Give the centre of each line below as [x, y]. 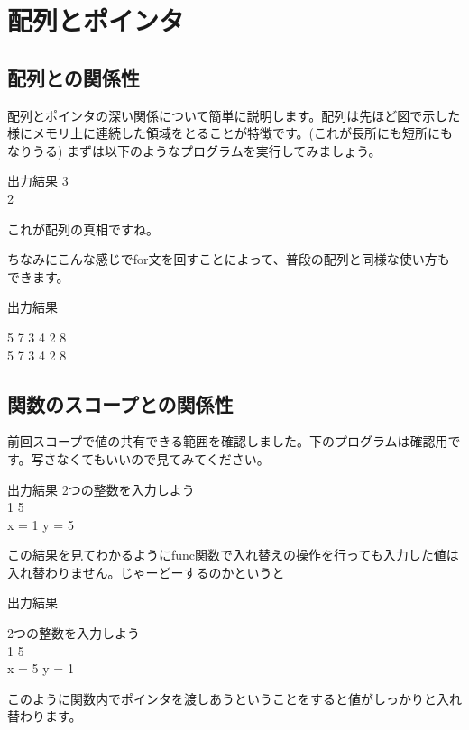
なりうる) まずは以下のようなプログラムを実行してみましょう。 [194, 150]
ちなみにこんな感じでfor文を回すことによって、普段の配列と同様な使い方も [229, 259]
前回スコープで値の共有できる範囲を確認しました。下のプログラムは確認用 [228, 441]
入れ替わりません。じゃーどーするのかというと [146, 572]
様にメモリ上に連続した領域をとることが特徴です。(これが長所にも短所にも [230, 133]
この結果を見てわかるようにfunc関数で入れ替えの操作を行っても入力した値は [233, 555]
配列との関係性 [74, 77]
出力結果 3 [38, 181]
